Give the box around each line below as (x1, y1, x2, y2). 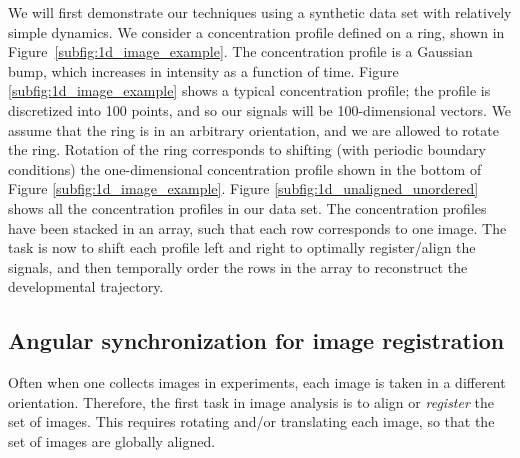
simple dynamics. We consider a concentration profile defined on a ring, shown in (8, 21, 505, 42)
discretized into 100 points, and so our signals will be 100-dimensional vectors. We (8, 99, 512, 120)
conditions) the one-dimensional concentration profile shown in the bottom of (8, 158, 482, 179)
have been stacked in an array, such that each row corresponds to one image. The (8, 217, 507, 238)
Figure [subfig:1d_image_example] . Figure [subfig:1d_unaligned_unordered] (8, 178, 479, 199)
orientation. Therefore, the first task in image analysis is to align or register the (8, 391, 494, 412)
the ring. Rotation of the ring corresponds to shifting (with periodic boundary (8, 139, 486, 160)
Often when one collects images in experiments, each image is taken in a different (8, 372, 506, 393)
